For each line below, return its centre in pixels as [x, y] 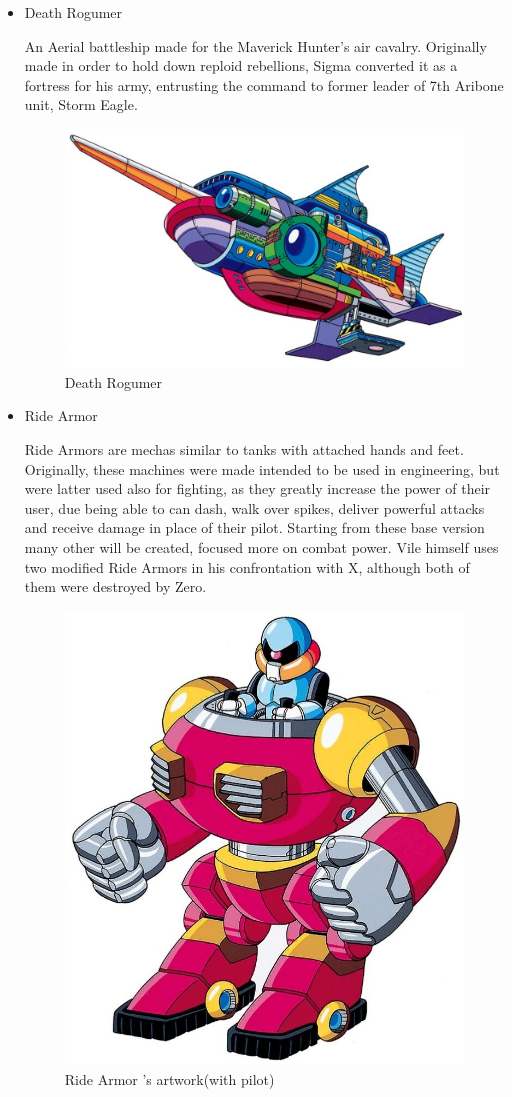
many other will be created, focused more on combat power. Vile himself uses [261, 547]
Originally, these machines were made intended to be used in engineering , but [262, 468]
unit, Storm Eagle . [81, 104]
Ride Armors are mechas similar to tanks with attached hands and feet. [244, 449]
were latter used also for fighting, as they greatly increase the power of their [257, 488]
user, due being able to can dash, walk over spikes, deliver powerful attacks [254, 507]
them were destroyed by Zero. [115, 586]
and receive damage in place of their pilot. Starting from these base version [254, 527]
